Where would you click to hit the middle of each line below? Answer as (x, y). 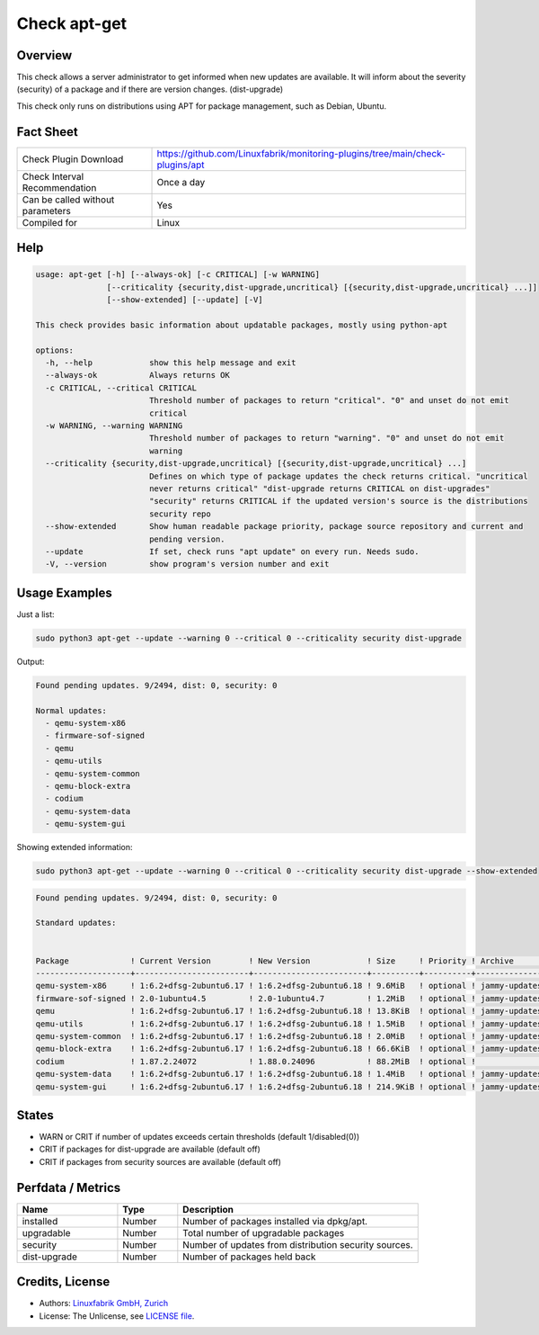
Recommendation (59, 187)
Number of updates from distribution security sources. (298, 1244)
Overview (44, 55)
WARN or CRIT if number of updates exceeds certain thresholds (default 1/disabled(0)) (199, 1137)
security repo (180, 514)
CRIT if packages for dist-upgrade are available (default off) (150, 1149)
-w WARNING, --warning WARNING (114, 426)
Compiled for (50, 222)
